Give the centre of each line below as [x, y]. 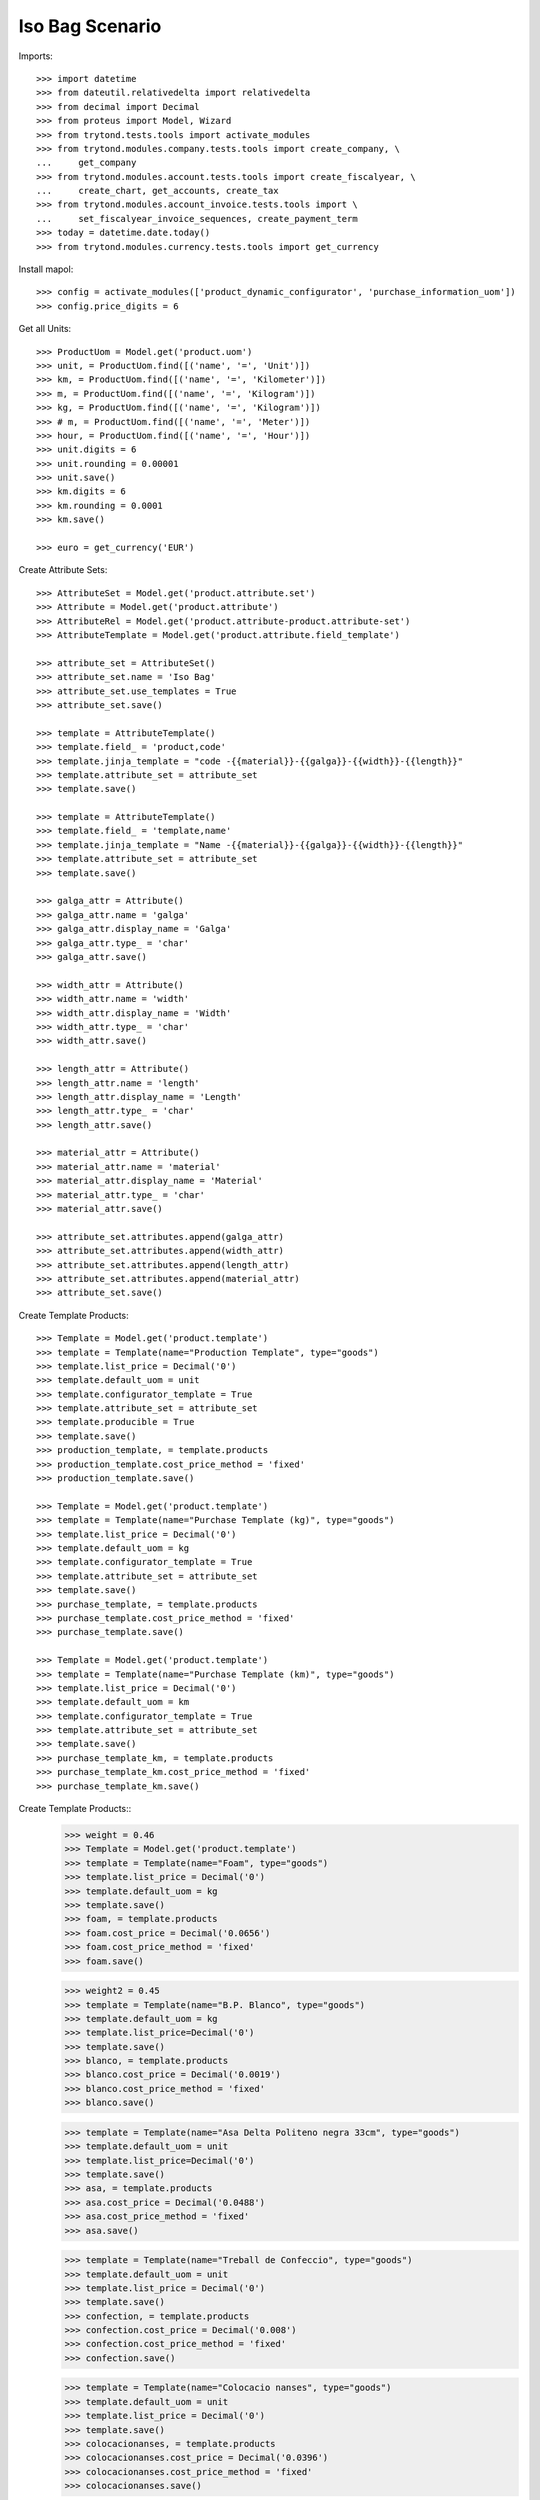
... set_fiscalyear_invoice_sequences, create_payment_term [197, 218]
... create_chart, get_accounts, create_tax [157, 191]
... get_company [86, 163]
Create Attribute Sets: [63, 570]
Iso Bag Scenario [90, 26]
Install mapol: [46, 269]
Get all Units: [45, 329]
